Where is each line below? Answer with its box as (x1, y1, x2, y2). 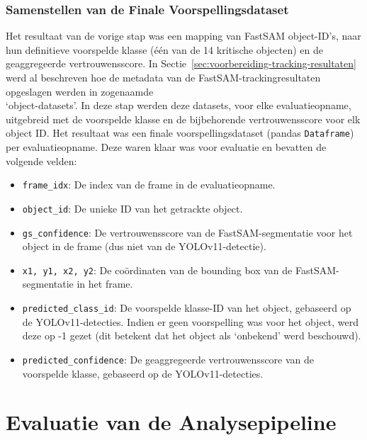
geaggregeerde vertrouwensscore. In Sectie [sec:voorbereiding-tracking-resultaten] (6, 56, 356, 71)
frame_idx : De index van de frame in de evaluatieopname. (22, 177, 276, 192)
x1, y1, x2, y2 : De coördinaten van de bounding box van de (22, 262, 293, 277)
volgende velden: (6, 153, 77, 168)
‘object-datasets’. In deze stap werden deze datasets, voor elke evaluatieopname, (6, 98, 351, 113)
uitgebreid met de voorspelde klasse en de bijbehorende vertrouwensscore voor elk (6, 111, 361, 126)
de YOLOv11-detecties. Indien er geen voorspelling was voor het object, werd (22, 314, 359, 329)
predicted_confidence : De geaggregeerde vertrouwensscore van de (22, 351, 315, 366)
